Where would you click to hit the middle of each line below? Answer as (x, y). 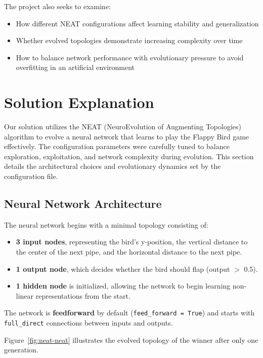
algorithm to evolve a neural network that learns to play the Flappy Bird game (127, 136)
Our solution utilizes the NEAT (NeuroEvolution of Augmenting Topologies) (123, 127)
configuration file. (31, 176)
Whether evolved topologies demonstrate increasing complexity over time (129, 40)
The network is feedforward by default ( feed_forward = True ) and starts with (129, 313)
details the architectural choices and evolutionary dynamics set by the (113, 166)
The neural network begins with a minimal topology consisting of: (106, 224)
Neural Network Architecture (83, 204)
